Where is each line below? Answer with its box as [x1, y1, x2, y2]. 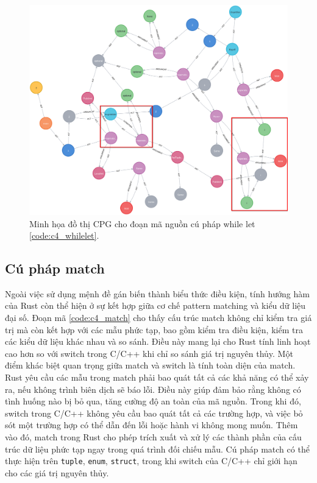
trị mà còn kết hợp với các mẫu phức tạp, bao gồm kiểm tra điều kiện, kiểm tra [5, 323, 303, 336]
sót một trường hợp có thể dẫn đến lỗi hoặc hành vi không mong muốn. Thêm [5, 418, 298, 431]
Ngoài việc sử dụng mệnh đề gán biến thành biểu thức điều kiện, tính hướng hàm [5, 287, 310, 300]
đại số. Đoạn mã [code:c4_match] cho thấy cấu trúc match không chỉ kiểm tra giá [5, 311, 312, 324]
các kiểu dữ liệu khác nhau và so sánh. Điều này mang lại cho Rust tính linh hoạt [5, 335, 311, 348]
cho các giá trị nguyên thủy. [5, 466, 109, 479]
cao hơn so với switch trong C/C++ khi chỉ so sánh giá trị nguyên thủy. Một [5, 347, 293, 359]
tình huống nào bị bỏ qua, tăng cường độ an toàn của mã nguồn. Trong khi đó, [5, 395, 301, 407]
